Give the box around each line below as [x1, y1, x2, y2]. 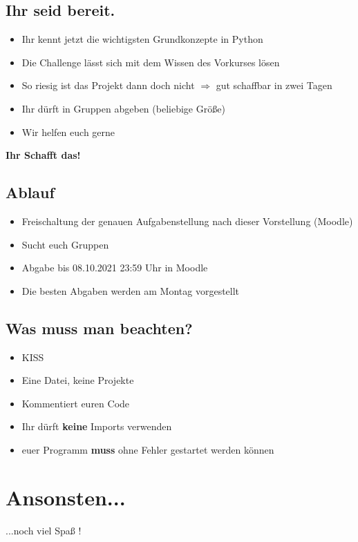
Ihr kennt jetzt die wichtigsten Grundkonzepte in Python [21, 32, 263, 46]
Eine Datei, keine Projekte [21, 373, 134, 387]
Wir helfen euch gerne [21, 124, 115, 139]
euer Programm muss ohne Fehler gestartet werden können [21, 442, 274, 456]
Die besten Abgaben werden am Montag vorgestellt [21, 283, 240, 298]
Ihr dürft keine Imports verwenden [21, 419, 172, 434]
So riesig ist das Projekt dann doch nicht [21, 78, 195, 93]
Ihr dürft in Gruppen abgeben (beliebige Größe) [21, 101, 225, 115]
